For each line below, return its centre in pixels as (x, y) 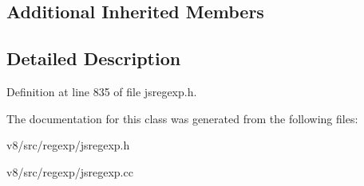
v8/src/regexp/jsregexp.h (68, 145)
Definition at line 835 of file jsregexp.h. (102, 91)
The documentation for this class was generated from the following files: (182, 118)
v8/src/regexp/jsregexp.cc (70, 171)
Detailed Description (94, 58)
